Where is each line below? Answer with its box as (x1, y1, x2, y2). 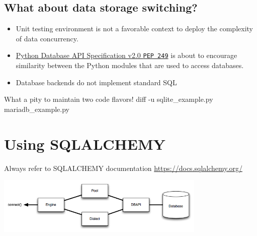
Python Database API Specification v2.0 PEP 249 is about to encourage (16, 50, 237, 61)
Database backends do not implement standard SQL (16, 77, 177, 87)
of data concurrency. (16, 33, 78, 43)
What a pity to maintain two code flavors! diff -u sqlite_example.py (4, 94, 213, 104)
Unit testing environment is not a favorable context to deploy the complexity (16, 23, 253, 34)
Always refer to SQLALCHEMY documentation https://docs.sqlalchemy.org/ (4, 162, 242, 173)
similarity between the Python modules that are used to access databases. (16, 60, 244, 71)
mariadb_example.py (4, 103, 69, 114)
